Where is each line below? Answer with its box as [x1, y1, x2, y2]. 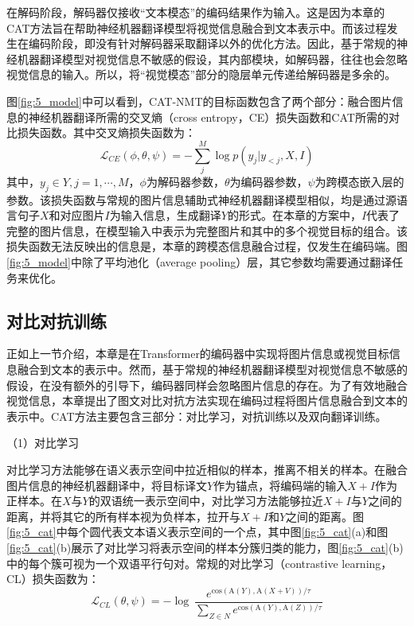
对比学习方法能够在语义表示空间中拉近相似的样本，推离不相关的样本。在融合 [6, 461, 408, 477]
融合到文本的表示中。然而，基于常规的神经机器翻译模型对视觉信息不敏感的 [17, 361, 408, 378]
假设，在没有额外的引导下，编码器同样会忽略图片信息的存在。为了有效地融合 [6, 376, 408, 393]
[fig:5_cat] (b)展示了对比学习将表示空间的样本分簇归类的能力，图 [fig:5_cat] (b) [6, 539, 404, 555]
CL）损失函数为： [6, 570, 100, 587]
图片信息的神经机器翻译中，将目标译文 [6, 476, 207, 493]
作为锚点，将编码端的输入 [213, 476, 348, 493]
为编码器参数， [229, 173, 308, 189]
